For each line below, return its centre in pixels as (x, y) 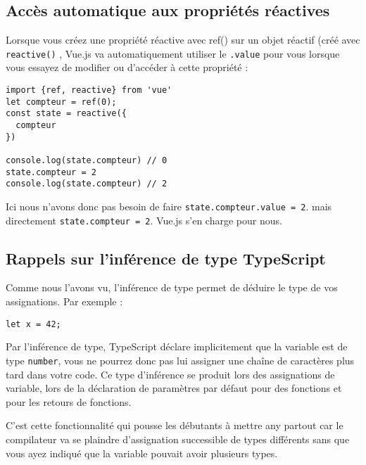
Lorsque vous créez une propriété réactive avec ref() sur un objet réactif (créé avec (183, 40)
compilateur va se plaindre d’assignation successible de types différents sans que (178, 439)
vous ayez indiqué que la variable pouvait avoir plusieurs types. (142, 453)
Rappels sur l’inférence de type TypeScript (166, 258)
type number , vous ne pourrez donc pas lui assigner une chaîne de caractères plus (180, 360)
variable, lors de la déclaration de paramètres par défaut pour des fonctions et (174, 388)
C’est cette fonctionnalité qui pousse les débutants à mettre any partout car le (175, 425)
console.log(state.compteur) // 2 (87, 184)
